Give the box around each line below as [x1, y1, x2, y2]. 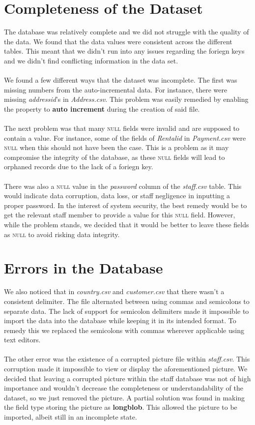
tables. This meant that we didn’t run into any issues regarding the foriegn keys [4, 46, 245, 56]
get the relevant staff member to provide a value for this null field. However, [4, 210, 235, 220]
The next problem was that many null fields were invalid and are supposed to [4, 123, 240, 133]
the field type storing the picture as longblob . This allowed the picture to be [4, 402, 237, 412]
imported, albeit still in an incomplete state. [4, 412, 137, 422]
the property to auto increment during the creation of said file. [4, 103, 200, 114]
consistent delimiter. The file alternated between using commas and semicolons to [4, 296, 250, 306]
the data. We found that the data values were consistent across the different [4, 36, 232, 46]
